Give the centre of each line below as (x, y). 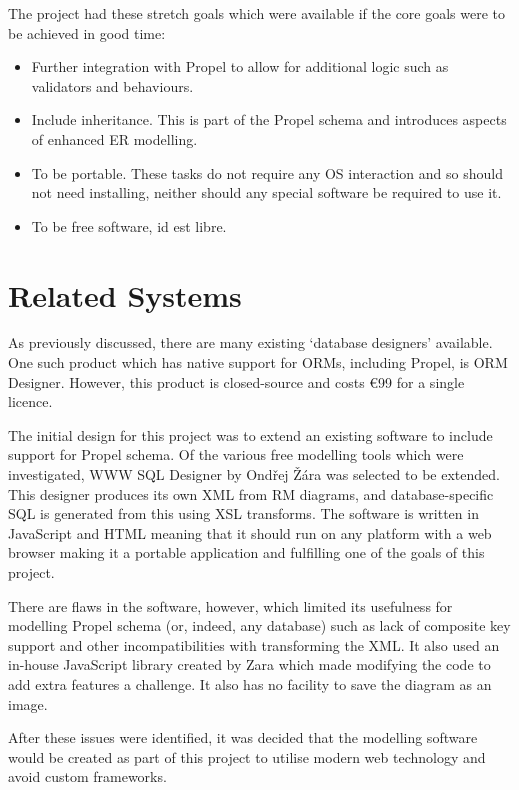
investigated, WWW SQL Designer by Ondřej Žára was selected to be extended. (254, 474)
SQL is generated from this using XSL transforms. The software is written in (243, 513)
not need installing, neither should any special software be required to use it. (266, 192)
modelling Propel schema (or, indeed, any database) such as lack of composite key (259, 625)
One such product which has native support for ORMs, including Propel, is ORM (258, 362)
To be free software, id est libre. (129, 225)
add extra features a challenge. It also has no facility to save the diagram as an (250, 683)
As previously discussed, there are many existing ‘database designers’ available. (250, 342)
